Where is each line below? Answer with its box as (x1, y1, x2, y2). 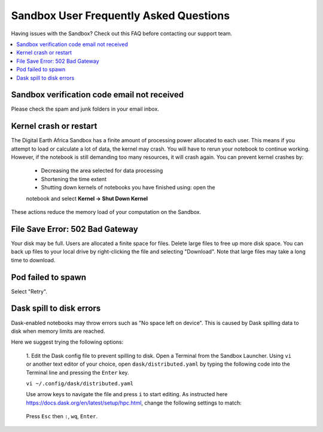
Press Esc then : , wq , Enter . (26, 413, 98, 420)
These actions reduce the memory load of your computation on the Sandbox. (11, 209, 202, 216)
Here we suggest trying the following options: (11, 338, 124, 346)
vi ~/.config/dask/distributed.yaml (26, 380, 134, 387)
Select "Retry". (11, 287, 48, 295)
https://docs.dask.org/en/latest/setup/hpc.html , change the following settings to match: (26, 399, 242, 406)
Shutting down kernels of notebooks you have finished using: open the (41, 184, 215, 191)
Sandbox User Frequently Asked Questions (11, 9, 230, 22)
